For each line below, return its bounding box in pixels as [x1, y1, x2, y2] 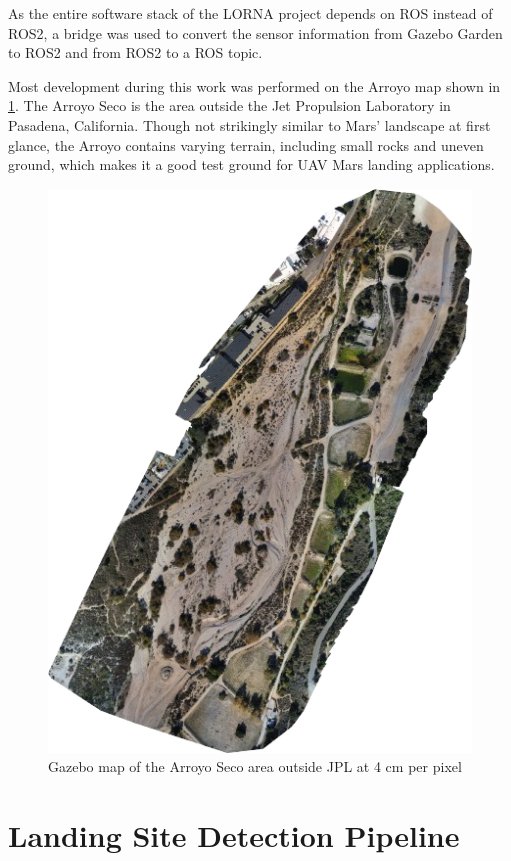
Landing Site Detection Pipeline [8, 815, 460, 856]
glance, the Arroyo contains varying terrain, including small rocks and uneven [8, 134, 484, 155]
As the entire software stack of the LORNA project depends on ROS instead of [8, 3, 493, 23]
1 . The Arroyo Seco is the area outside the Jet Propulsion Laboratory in [8, 95, 451, 116]
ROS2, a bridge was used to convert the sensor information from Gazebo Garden [8, 22, 503, 43]
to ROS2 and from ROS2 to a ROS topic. [8, 42, 263, 63]
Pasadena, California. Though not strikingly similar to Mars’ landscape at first [8, 114, 491, 135]
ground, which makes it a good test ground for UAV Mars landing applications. [8, 154, 495, 175]
